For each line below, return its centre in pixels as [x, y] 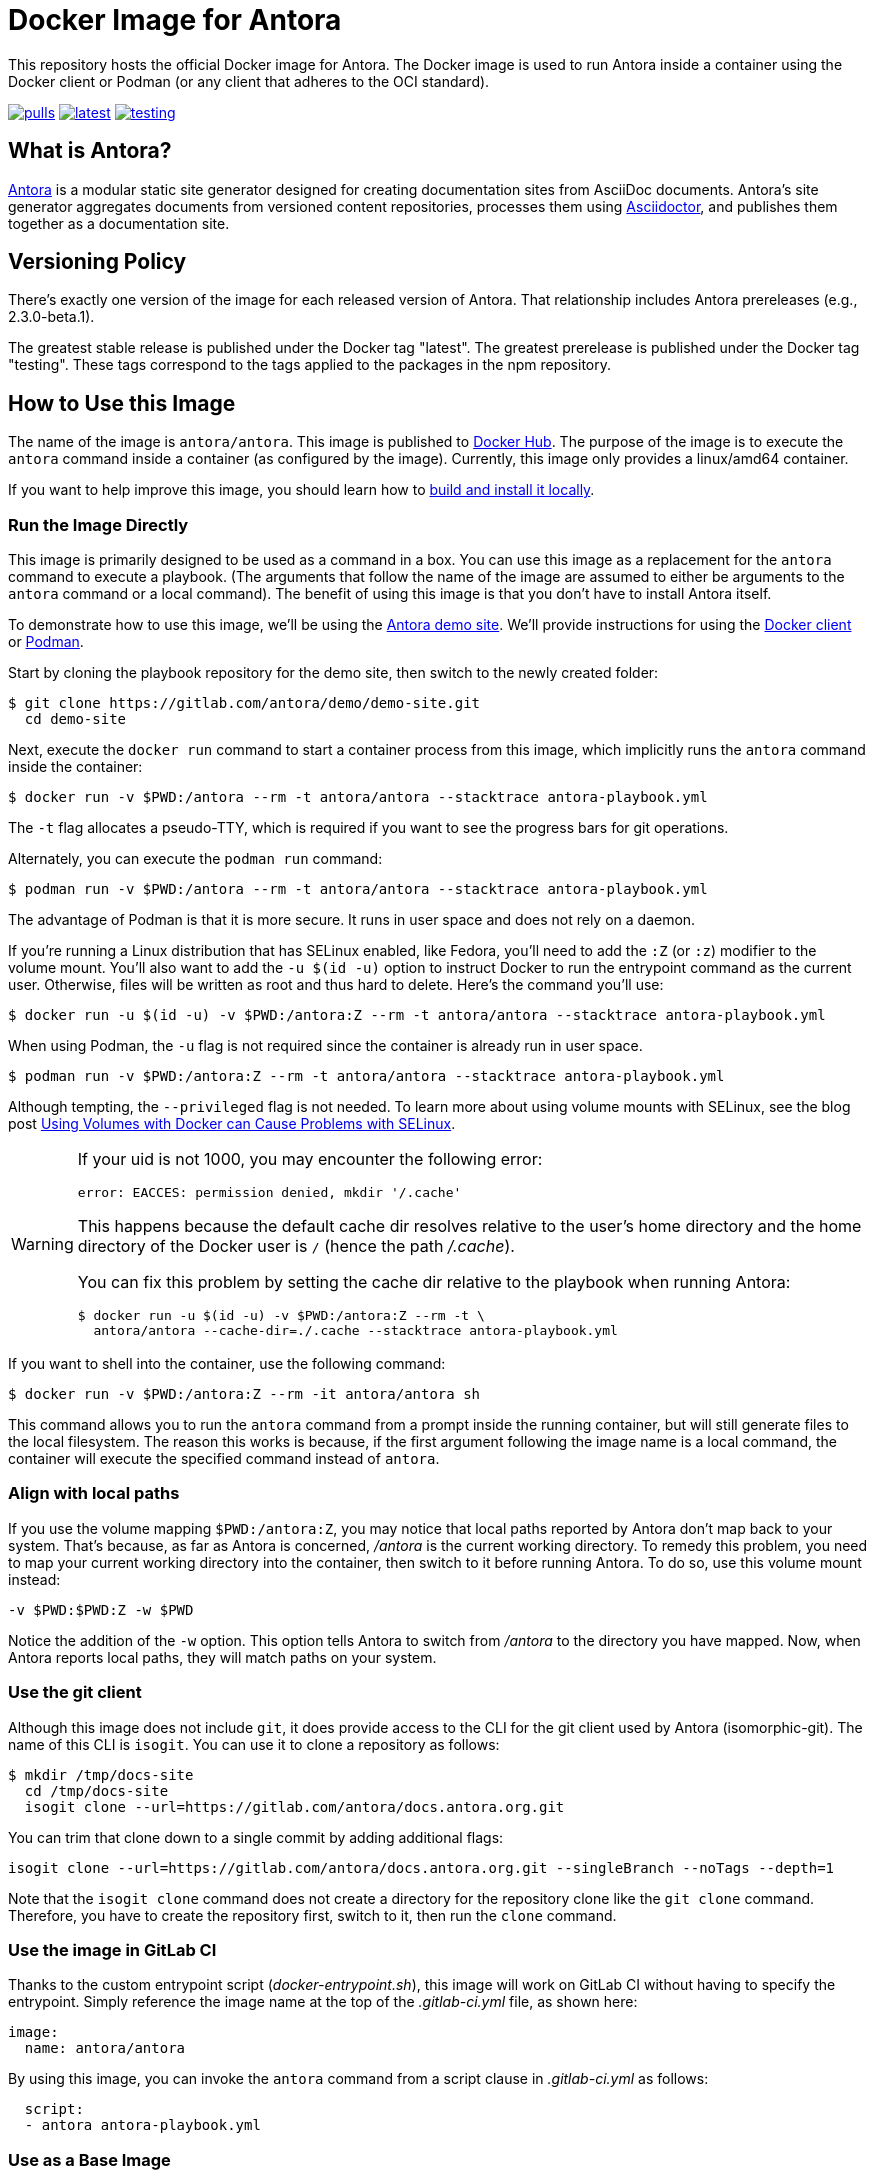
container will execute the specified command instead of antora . [224, 1459]
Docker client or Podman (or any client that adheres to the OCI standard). [249, 81]
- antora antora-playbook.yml [142, 2125]
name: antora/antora [105, 2048]
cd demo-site [75, 719]
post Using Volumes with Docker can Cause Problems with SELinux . [232, 1124]
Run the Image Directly [98, 524]
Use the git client [75, 1692]
